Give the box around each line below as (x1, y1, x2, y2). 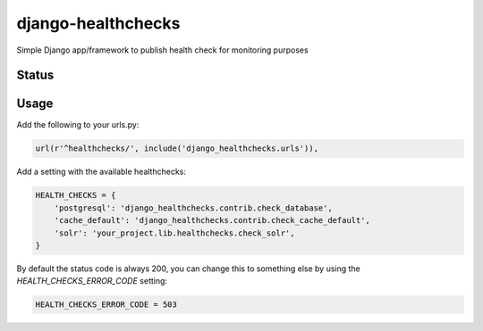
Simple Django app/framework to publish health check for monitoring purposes (16, 45, 309, 55)
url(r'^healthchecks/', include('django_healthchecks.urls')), (35, 144, 319, 153)
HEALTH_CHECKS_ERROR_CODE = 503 (35, 300, 178, 310)
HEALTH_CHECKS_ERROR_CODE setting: (16, 276, 168, 286)
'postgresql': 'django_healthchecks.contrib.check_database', (54, 203, 333, 213)
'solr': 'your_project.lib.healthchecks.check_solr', (54, 228, 295, 238)
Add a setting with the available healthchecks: (16, 166, 187, 178)
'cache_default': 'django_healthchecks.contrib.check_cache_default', (54, 215, 371, 226)
